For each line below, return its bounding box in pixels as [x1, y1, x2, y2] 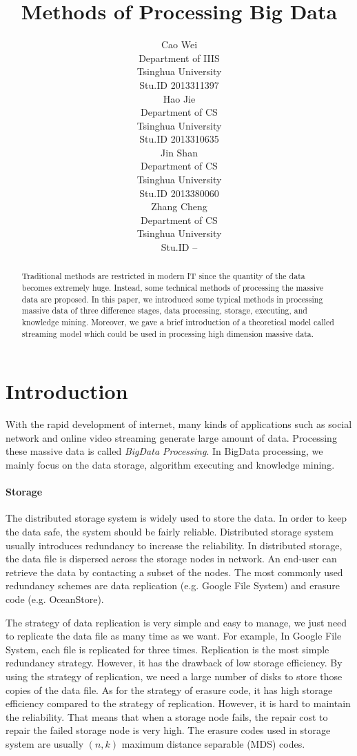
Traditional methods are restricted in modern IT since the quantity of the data [21, 270, 305, 282]
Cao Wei [161, 37, 198, 52]
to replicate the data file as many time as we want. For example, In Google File [6, 629, 342, 643]
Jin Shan [161, 145, 198, 159]
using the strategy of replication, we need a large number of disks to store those [6, 669, 343, 683]
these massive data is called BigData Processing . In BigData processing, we [6, 444, 323, 458]
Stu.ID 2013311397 [139, 77, 219, 92]
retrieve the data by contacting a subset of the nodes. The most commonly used [6, 564, 343, 579]
